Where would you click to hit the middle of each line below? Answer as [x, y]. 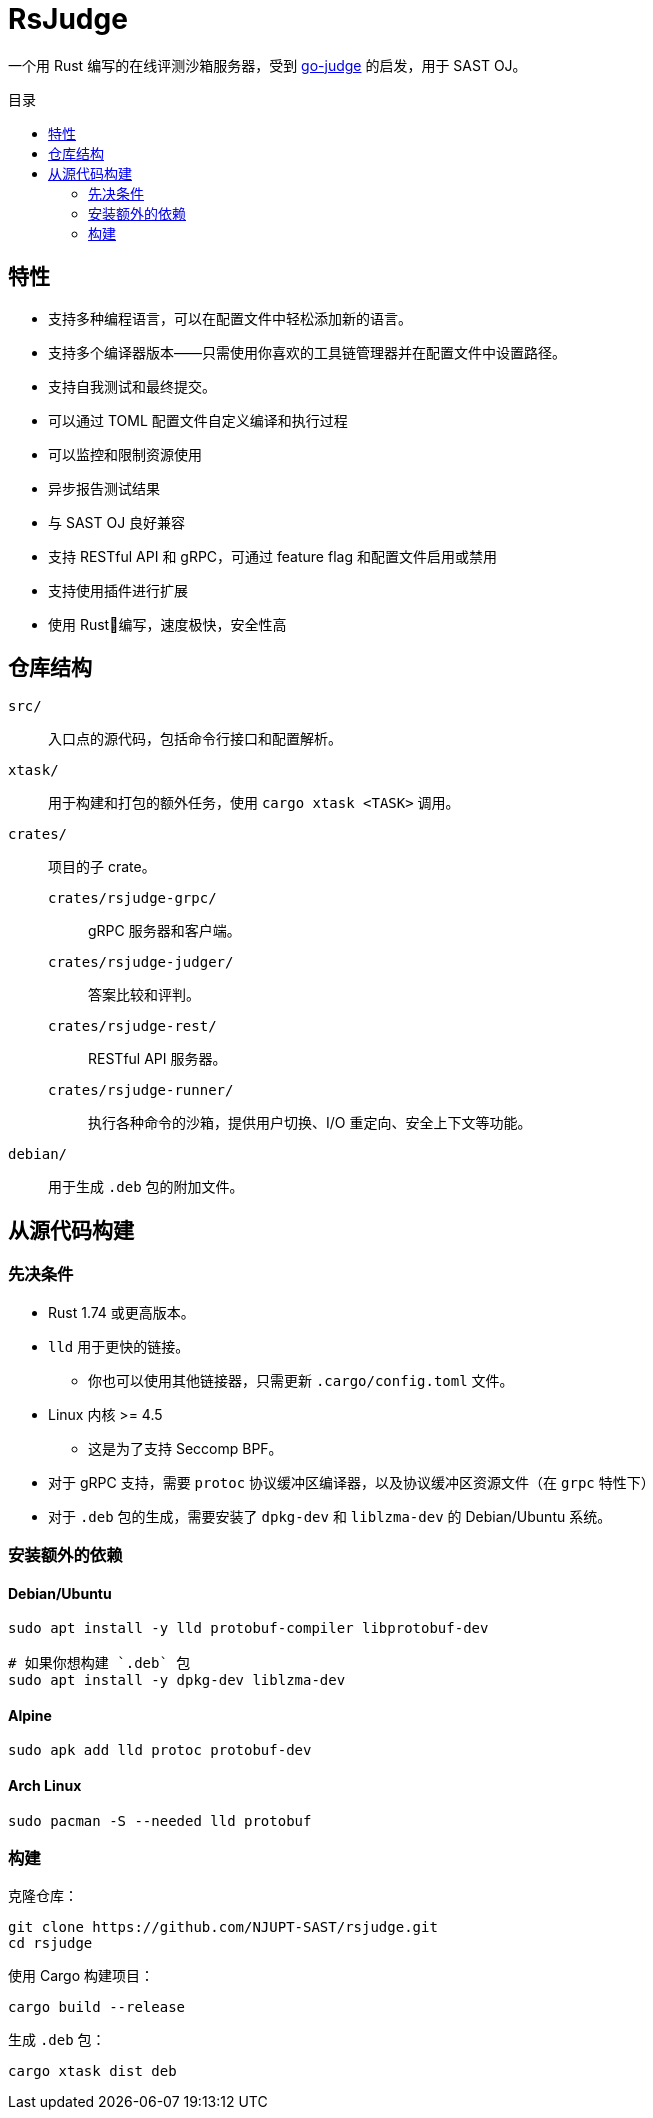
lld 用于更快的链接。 [119, 1346]
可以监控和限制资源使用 [125, 454]
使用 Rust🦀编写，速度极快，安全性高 [167, 624]
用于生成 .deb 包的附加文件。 [146, 1187]
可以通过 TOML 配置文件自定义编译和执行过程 [198, 420]
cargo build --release [97, 2007]
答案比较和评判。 [144, 995]
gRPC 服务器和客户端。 [164, 931]
